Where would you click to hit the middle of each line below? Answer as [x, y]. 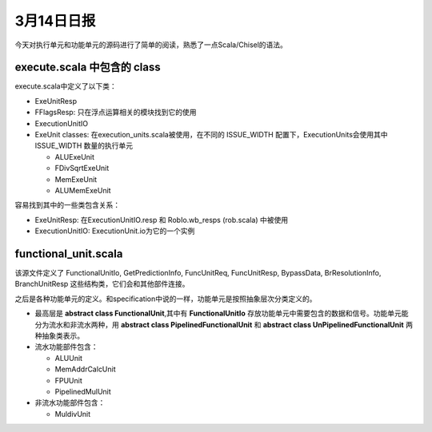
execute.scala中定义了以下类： [66, 86]
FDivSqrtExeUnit [82, 168]
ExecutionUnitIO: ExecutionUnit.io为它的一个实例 [115, 231]
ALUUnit [69, 358]
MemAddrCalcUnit [85, 369]
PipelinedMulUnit [83, 391]
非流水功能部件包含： [70, 402]
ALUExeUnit [75, 157]
